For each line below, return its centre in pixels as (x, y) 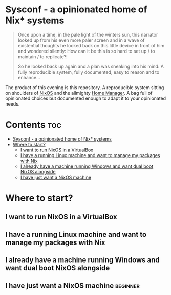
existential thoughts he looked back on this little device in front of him (91, 45)
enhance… (29, 77)
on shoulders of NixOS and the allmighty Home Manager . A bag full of (79, 93)
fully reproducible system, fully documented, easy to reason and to (89, 72)
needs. (13, 103)
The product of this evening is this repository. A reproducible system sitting (85, 87)
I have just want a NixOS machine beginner (72, 285)
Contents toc (33, 125)
